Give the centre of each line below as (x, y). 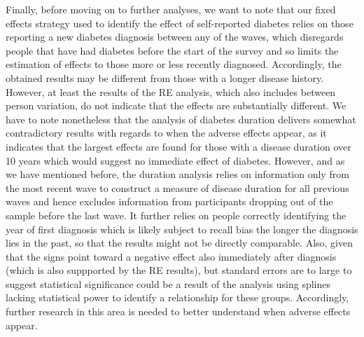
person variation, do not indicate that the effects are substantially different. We (176, 105)
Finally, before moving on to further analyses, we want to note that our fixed (171, 9)
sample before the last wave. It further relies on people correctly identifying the (176, 215)
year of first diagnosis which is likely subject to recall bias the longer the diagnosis (182, 229)
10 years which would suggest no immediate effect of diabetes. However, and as (175, 160)
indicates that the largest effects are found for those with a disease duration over (178, 146)
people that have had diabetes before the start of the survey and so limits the (172, 50)
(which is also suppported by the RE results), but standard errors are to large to (179, 270)
